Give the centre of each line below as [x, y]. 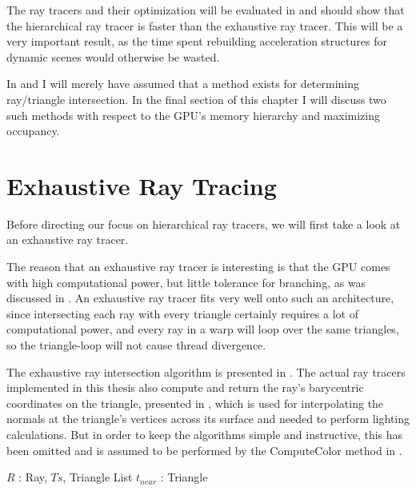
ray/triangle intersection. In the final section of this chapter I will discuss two [196, 99]
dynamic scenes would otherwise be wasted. [113, 56]
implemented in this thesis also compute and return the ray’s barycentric [185, 387]
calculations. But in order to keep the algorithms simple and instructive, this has [205, 434]
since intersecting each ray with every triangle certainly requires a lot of [182, 313]
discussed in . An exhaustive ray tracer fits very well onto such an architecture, [200, 298]
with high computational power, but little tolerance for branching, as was [186, 282]
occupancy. [33, 131]
